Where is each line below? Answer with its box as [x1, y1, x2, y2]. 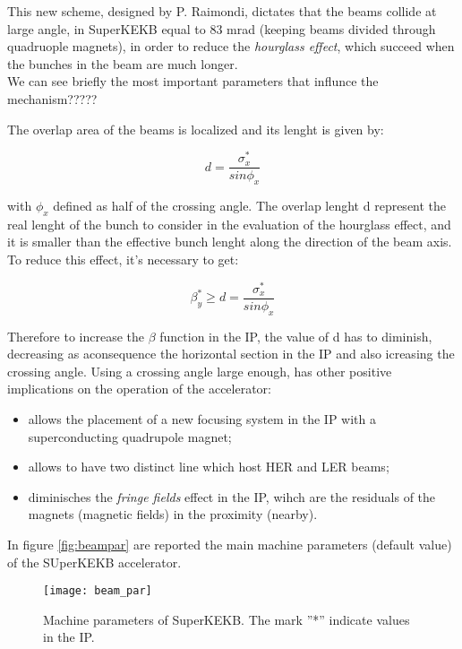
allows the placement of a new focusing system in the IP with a [28, 409, 376, 428]
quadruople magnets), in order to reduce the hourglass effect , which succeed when [7, 37, 455, 56]
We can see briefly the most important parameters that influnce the [7, 72, 379, 91]
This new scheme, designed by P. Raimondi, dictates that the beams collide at [7, 2, 437, 20]
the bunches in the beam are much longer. [7, 54, 238, 73]
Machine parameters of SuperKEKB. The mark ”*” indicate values [43, 610, 410, 628]
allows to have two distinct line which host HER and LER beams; [28, 457, 389, 476]
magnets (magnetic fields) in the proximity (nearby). [28, 505, 318, 524]
